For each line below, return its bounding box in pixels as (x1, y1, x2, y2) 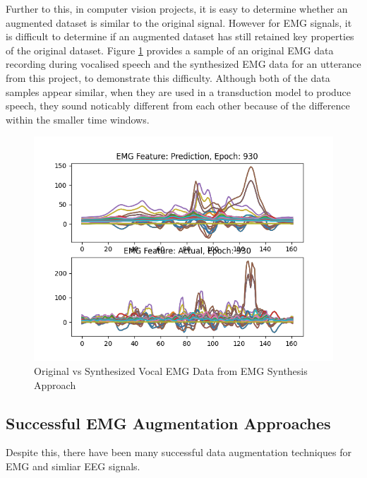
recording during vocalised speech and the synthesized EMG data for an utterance (6, 56, 361, 71)
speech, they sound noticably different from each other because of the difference (6, 98, 350, 113)
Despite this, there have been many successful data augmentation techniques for (6, 445, 351, 460)
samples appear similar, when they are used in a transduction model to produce (6, 84, 351, 99)
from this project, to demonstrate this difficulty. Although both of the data (6, 70, 330, 85)
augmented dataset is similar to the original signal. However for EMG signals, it (6, 15, 352, 30)
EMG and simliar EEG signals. (6, 458, 140, 473)
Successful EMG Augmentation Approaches (6, 412, 331, 434)
